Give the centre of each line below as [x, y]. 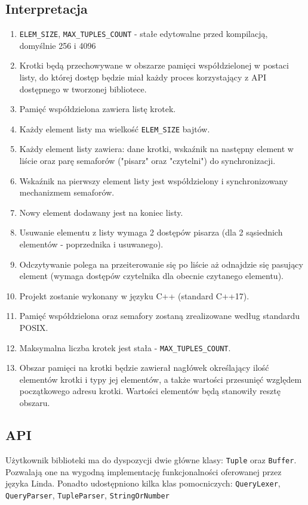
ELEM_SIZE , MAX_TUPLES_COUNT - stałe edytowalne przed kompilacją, [144, 34]
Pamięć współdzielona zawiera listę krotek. [98, 109]
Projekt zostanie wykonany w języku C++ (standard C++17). [134, 295]
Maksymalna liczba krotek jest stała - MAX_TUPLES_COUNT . [125, 347]
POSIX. [34, 328]
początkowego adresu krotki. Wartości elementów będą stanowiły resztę [150, 391]
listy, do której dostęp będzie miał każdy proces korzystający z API [143, 77]
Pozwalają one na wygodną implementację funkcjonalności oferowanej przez [144, 471]
